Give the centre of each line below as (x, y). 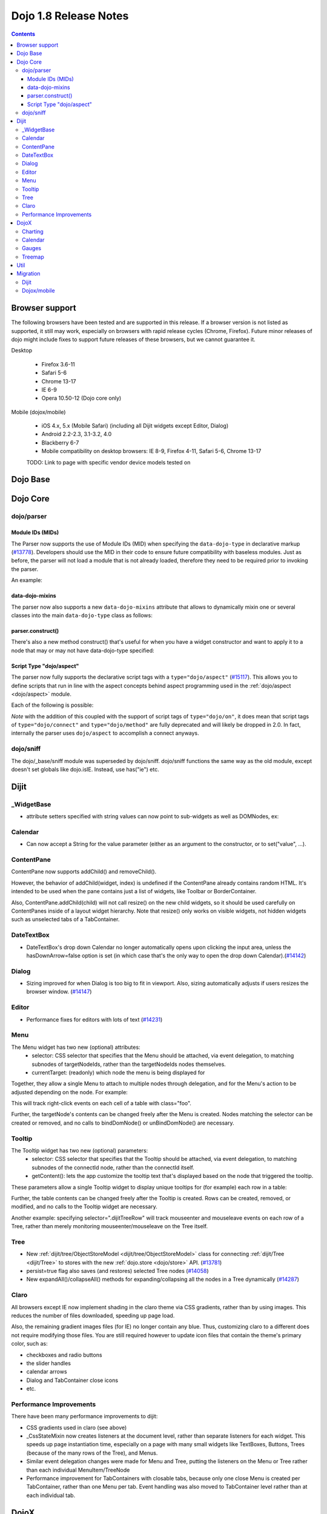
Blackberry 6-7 (60, 443)
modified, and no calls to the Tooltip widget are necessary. (84, 1207)
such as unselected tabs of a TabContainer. (65, 919)
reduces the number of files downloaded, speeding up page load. (93, 1315)
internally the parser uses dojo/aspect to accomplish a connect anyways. (105, 733)
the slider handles (48, 1363)
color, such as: (29, 1344)
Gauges (32, 248)
